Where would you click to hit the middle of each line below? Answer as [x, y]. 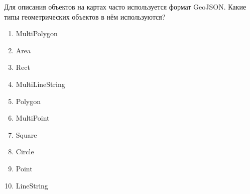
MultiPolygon [37, 33]
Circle [25, 152]
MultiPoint [33, 118]
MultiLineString [40, 84]
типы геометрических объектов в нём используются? [85, 16]
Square [26, 134]
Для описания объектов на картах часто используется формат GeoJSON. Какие [125, 7]
